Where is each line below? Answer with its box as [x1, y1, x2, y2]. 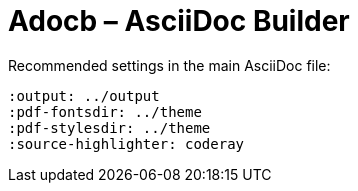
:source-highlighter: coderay [8, 135, 245, 152]
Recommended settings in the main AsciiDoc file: [8, 56, 331, 74]
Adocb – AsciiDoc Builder [8, 4, 350, 38]
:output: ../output [8, 87, 160, 104]
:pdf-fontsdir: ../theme [8, 103, 202, 120]
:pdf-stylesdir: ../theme [8, 119, 211, 136]
